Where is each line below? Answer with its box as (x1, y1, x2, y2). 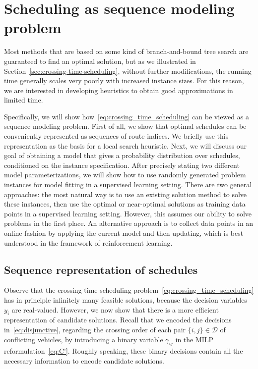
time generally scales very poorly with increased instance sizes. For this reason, (4, 75, 244, 86)
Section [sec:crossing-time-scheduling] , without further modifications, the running (4, 65, 252, 76)
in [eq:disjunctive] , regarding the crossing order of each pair (4, 324, 186, 334)
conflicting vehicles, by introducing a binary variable (4, 334, 163, 344)
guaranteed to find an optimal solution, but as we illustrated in (4, 55, 196, 66)
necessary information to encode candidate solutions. (4, 355, 164, 366)
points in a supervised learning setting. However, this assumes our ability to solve (4, 208, 252, 218)
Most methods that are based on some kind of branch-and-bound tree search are (4, 46, 249, 56)
